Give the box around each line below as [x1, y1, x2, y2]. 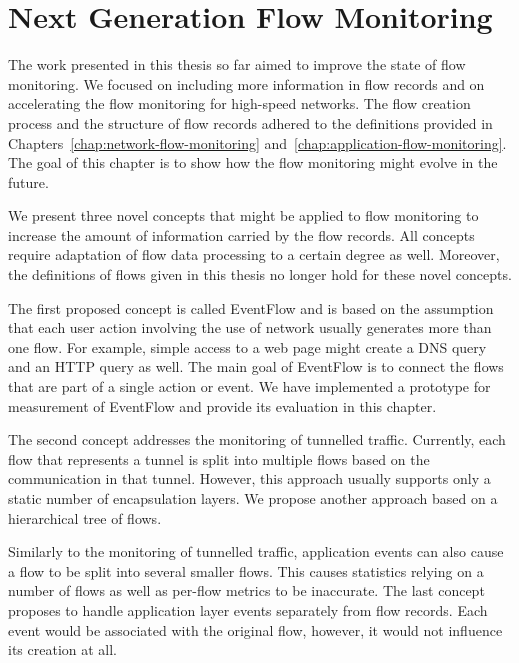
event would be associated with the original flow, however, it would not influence [8, 619, 503, 640]
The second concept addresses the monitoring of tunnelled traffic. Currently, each [8, 429, 506, 450]
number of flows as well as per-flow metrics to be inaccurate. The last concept [8, 580, 485, 601]
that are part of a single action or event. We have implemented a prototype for [8, 376, 491, 397]
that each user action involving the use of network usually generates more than [8, 317, 492, 338]
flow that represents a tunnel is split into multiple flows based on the [8, 448, 430, 469]
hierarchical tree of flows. [8, 507, 162, 528]
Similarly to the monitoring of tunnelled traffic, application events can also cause [8, 541, 504, 562]
